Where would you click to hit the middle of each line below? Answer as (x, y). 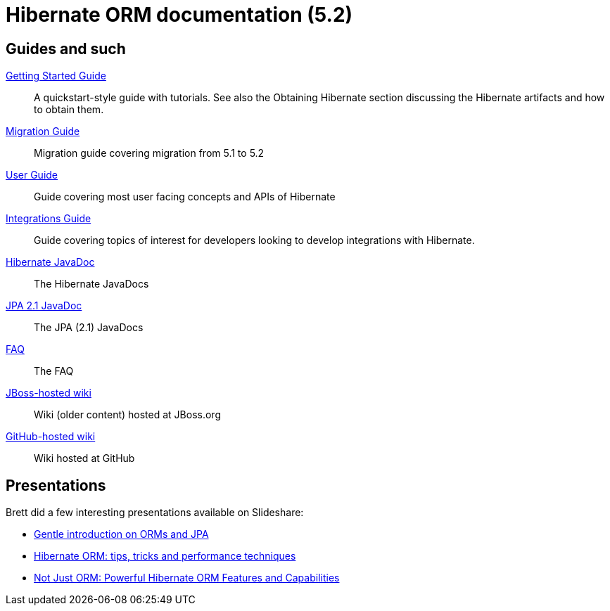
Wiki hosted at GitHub (84, 458)
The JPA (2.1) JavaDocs (89, 328)
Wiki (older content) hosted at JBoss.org (127, 415)
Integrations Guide (49, 219)
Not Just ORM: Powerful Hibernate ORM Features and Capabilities (187, 578)
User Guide (32, 175)
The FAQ (54, 371)
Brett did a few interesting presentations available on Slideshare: (155, 513)
